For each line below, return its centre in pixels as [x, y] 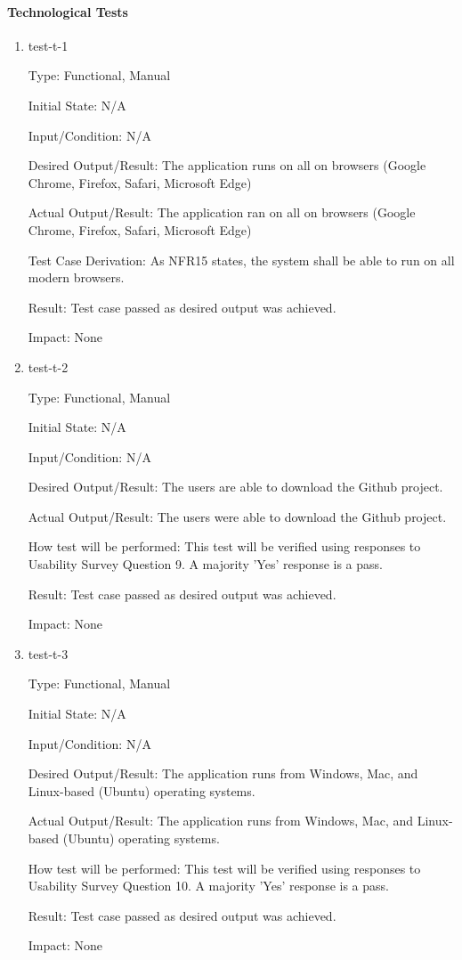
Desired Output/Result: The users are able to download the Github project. [235, 487]
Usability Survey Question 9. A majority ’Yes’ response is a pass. [205, 564]
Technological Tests [68, 11]
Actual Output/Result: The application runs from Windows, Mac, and [221, 821]
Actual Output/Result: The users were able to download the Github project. [237, 516]
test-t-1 [48, 45]
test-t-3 [48, 653]
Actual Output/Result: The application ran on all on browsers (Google [222, 212]
